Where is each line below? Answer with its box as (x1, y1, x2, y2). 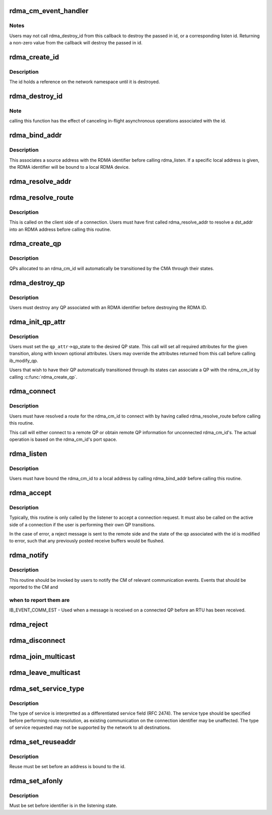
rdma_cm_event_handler (9, 7, 89, 15)
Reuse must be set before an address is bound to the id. (9, 764, 126, 770)
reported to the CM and (9, 584, 58, 590)
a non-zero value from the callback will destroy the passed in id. (9, 40, 143, 46)
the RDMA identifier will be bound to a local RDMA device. (9, 164, 130, 170)
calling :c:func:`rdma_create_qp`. (9, 374, 78, 380)
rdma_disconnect (9, 636, 65, 645)
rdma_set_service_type (9, 684, 85, 693)
